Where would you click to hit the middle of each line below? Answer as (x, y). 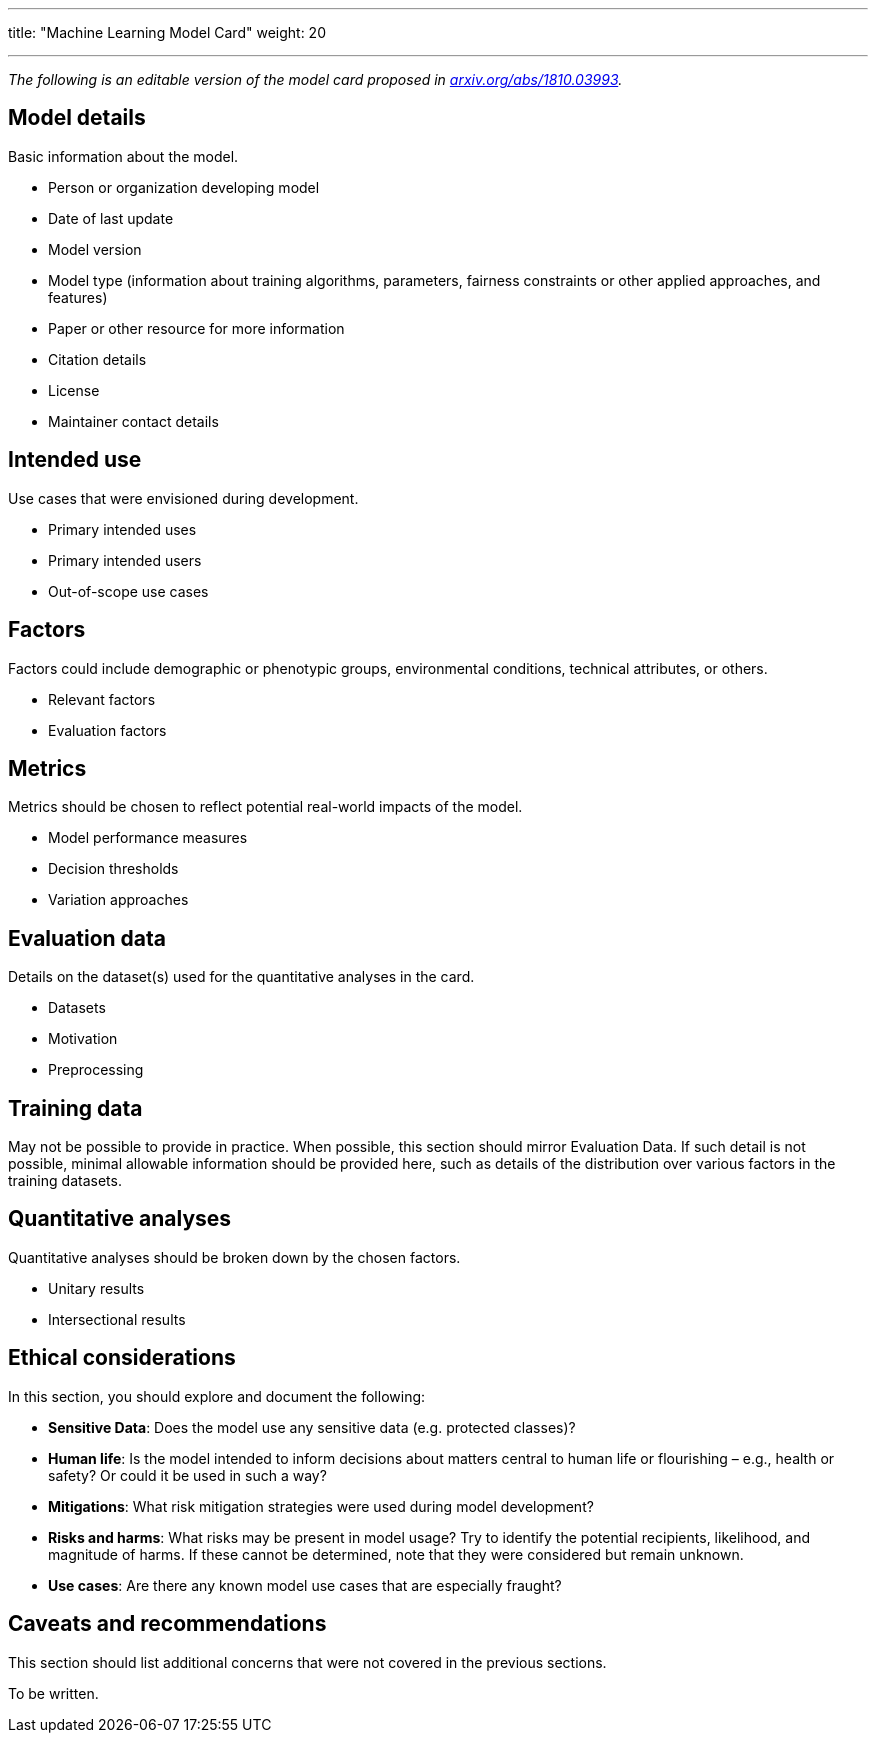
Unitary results (96, 1288)
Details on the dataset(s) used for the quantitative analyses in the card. (241, 977)
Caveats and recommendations (167, 1624)
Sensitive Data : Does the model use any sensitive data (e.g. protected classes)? (312, 1427)
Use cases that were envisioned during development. (183, 498)
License (74, 390)
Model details (77, 118)
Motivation (83, 1039)
